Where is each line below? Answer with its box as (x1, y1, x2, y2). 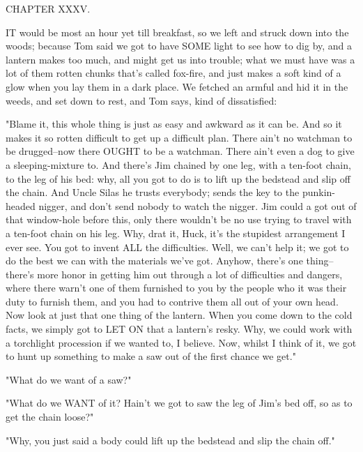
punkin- (302, 185, 335, 199)
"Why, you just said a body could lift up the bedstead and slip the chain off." (6, 432, 335, 447)
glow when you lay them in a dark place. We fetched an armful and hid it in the (6, 79, 348, 93)
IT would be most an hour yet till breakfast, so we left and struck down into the (6, 24, 349, 39)
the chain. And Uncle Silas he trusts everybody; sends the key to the (6, 185, 300, 199)
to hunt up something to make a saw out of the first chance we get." (6, 349, 296, 363)
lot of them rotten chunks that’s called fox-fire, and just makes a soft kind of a (6, 66, 341, 80)
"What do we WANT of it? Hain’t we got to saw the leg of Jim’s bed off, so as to (6, 395, 353, 410)
